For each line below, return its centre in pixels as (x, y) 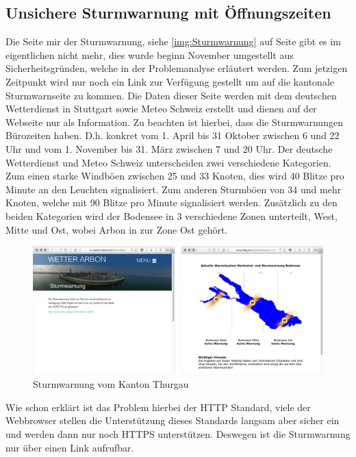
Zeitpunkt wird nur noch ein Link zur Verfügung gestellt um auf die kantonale (170, 81)
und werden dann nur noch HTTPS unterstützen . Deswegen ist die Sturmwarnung (178, 434)
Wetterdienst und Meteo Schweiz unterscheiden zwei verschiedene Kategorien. (168, 162)
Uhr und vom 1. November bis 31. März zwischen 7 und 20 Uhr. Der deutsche (169, 148)
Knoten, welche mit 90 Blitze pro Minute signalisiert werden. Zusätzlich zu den (171, 202)
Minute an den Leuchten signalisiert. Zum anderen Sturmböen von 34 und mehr (174, 189)
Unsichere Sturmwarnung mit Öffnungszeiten (168, 13)
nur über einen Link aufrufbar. (70, 447)
